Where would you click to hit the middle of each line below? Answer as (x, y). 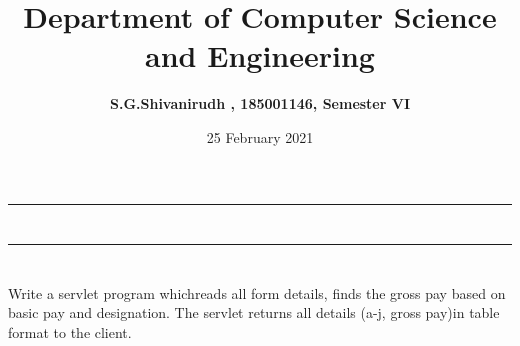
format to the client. (70, 332)
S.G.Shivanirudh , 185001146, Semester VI (260, 103)
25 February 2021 (260, 136)
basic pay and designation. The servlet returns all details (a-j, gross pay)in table (254, 312)
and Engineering (260, 55)
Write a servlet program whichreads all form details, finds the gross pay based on (257, 292)
